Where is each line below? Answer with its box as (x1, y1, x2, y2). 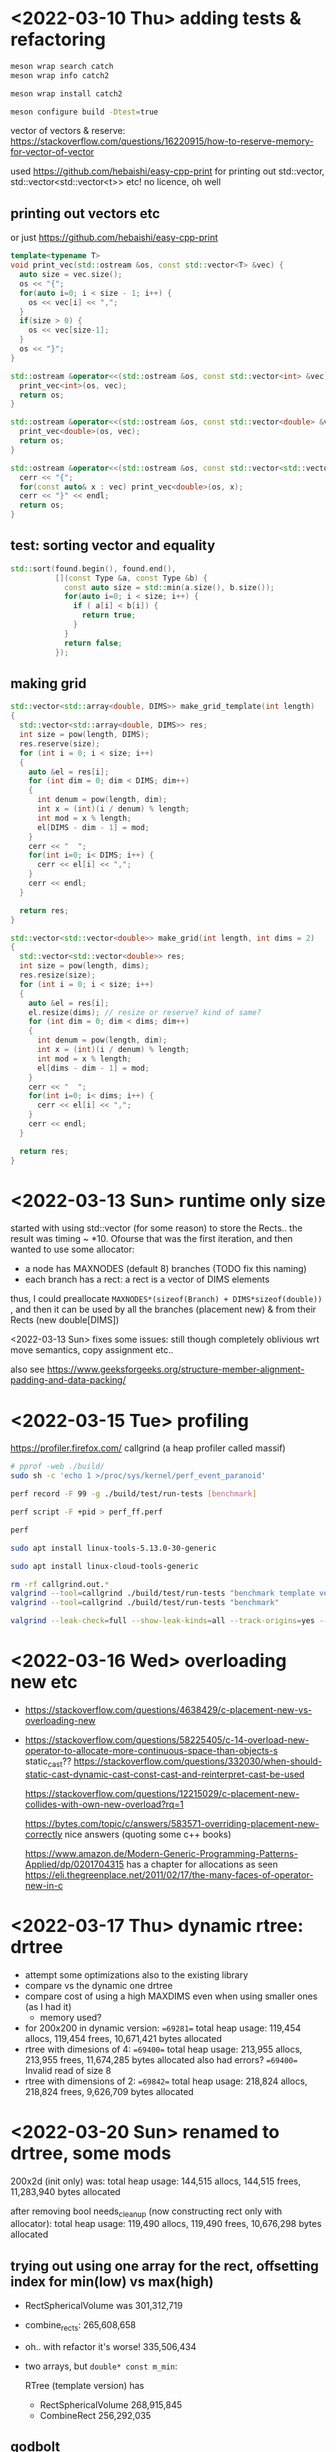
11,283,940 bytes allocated (10, 2185, 121, 2197)
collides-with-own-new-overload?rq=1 (24, 1798, 184, 1810)
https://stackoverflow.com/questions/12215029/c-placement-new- (24, 1787, 300, 1799)
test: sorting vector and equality (10, 537, 216, 554)
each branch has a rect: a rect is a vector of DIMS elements (24, 1273, 270, 1286)
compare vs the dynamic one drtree (24, 1979, 173, 1991)
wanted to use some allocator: (10, 1243, 135, 1256)
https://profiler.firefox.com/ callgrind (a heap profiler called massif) (10, 1442, 287, 1454)
